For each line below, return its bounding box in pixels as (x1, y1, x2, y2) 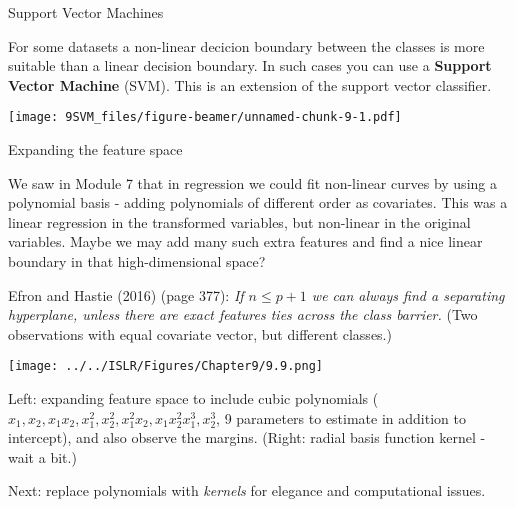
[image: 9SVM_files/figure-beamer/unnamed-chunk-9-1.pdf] (8, 110, 402, 125)
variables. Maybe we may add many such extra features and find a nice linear (8, 231, 483, 252)
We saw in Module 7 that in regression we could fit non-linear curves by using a (8, 172, 497, 193)
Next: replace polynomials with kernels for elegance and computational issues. (8, 480, 486, 501)
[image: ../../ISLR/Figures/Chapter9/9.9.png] (8, 359, 323, 374)
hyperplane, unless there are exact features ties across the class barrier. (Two (8, 304, 478, 325)
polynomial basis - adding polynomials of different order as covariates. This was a (8, 192, 508, 213)
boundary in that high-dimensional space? (8, 251, 266, 271)
